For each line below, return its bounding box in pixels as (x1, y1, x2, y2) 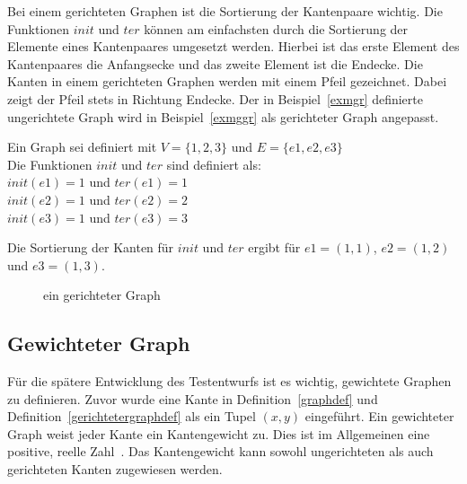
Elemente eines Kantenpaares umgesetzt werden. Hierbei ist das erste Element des (7, 37, 460, 56)
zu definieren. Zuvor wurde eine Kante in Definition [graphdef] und (7, 389, 378, 408)
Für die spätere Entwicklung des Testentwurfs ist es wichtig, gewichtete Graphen (7, 372, 452, 391)
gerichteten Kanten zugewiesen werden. (7, 460, 223, 479)
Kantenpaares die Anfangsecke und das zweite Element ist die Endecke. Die (7, 54, 423, 73)
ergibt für (248, 238, 301, 257)
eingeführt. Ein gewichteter (304, 407, 454, 426)
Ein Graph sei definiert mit (7, 137, 157, 156)
